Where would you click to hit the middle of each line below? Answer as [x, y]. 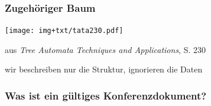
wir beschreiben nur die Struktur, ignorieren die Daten [104, 69]
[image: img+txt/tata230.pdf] [64, 31]
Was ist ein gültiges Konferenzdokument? [106, 95]
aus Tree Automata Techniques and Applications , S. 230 [105, 49]
